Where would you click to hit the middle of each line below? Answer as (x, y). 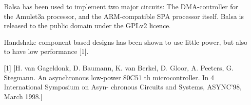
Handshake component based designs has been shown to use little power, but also (126, 42)
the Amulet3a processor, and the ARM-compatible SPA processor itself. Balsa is (124, 16)
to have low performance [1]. (46, 51)
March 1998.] (23, 96)
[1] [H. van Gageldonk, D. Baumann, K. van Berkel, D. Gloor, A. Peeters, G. (119, 67)
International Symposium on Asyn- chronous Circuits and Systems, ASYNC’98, (123, 87)
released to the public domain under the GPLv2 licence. (87, 26)
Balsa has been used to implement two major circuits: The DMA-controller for (121, 6)
